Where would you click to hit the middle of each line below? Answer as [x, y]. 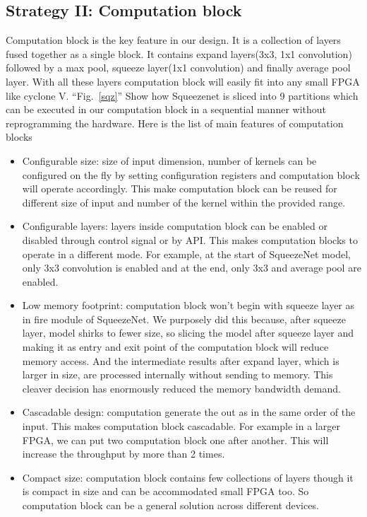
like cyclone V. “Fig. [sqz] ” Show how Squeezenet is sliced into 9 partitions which [182, 95]
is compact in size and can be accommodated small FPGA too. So [166, 491]
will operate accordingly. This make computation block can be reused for [180, 188]
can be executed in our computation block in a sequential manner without [166, 109]
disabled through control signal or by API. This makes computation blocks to [190, 239]
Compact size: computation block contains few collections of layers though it [188, 477]
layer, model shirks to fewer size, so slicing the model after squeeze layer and [188, 333]
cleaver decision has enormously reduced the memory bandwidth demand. [181, 388]
